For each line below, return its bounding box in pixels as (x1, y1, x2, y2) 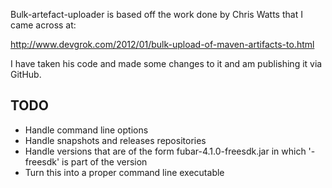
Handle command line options (24, 124, 149, 136)
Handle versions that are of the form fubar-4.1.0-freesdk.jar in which (24, 145, 307, 157)
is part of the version (61, 155, 148, 168)
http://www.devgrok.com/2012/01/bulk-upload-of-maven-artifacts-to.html (10, 39, 315, 50)
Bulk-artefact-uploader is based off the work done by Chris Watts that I (10, 9, 303, 20)
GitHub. (10, 69, 42, 80)
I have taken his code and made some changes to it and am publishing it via (10, 58, 323, 69)
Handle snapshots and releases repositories (24, 134, 207, 146)
